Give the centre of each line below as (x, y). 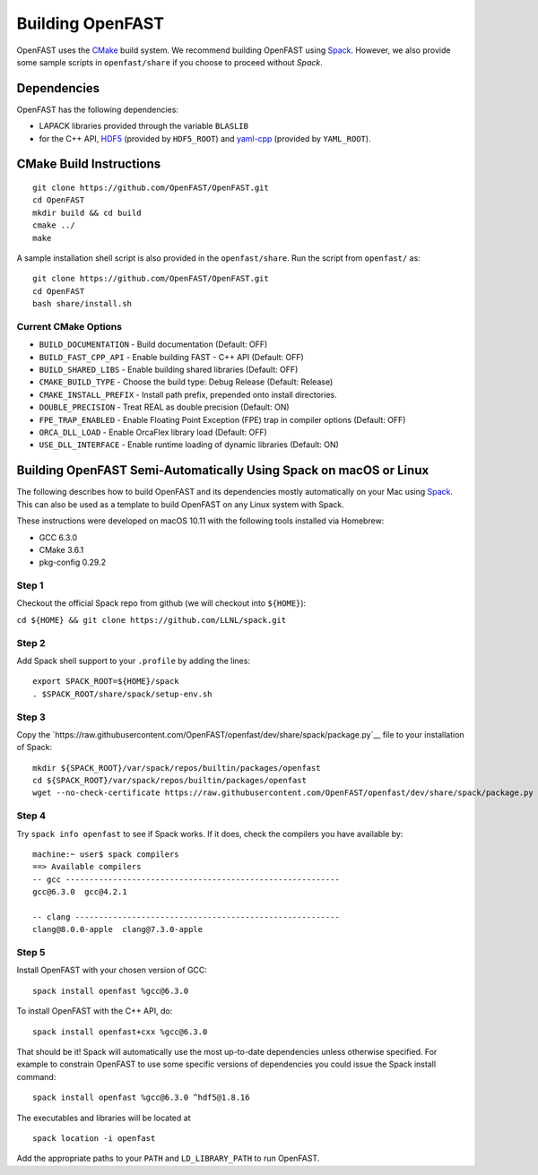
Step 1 (30, 585)
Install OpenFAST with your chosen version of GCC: (112, 970)
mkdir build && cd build (87, 212)
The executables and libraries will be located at (104, 1118)
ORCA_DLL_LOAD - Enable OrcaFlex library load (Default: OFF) (153, 432)
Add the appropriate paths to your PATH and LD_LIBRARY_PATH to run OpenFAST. (168, 1158)
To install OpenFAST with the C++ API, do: (95, 1011)
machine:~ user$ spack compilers (106, 854)
